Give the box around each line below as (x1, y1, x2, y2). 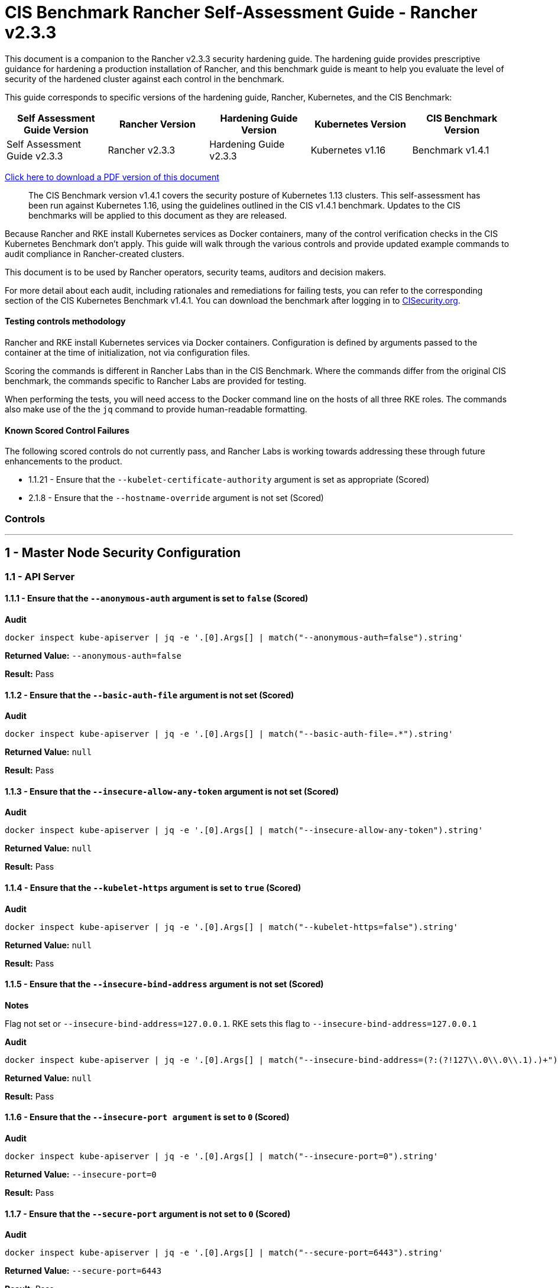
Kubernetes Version (314, 118, 406, 130)
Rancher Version (119, 118, 196, 130)
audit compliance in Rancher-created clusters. (5, 248, 184, 259)
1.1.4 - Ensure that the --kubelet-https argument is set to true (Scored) (5, 883, 301, 893)
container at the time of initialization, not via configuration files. (5, 347, 250, 357)
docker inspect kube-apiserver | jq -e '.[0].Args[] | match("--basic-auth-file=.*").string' (5, 729, 453, 739)
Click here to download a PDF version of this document (5, 171, 219, 182)
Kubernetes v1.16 (310, 144, 386, 156)
